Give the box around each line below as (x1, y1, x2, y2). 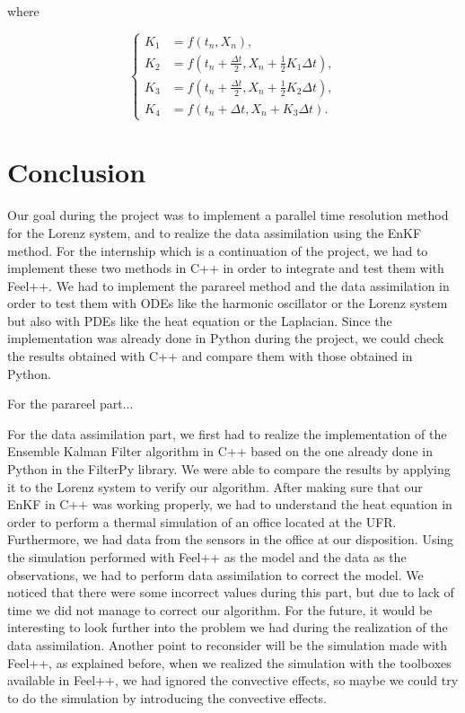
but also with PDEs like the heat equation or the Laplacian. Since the (7, 311, 392, 330)
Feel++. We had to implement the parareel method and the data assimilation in (7, 276, 450, 295)
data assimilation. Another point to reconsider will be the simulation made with (7, 635, 448, 654)
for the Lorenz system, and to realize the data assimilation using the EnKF (7, 223, 422, 242)
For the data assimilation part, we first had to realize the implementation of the (7, 424, 447, 443)
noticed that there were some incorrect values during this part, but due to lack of (7, 583, 454, 602)
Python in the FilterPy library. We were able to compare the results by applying (7, 460, 451, 479)
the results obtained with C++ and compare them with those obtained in (7, 347, 413, 365)
